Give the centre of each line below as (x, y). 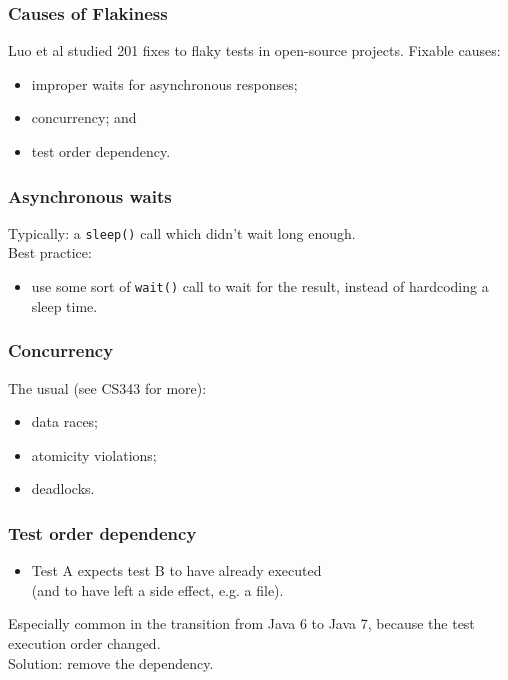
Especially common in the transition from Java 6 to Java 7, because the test (241, 623)
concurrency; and (84, 117)
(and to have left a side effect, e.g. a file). (157, 589)
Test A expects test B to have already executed (176, 570)
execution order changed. (84, 642)
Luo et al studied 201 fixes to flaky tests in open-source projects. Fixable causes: (254, 50)
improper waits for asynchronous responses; (164, 83)
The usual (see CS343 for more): (107, 387)
